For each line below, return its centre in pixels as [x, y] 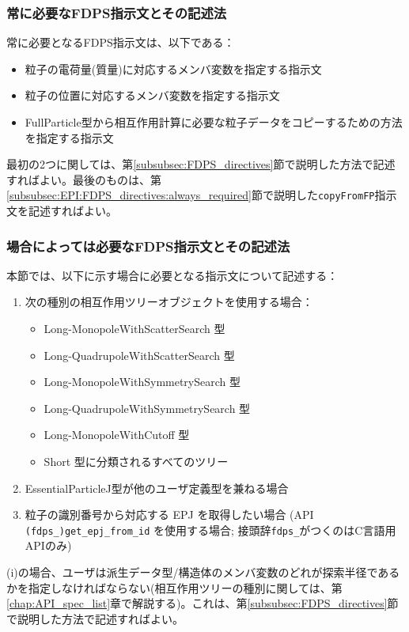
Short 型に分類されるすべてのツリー [136, 461]
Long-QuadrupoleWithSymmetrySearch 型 [147, 408]
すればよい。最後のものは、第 [84, 179]
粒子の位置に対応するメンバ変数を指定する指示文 [152, 95]
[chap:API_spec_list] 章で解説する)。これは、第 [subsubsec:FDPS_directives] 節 [203, 603]
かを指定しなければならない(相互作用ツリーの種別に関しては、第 [174, 587]
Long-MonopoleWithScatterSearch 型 [134, 329]
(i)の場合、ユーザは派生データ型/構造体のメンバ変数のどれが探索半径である [203, 572]
